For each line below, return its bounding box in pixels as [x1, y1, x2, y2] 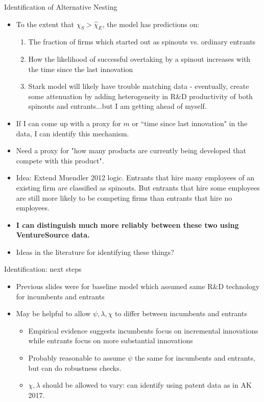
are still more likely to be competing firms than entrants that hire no [16, 192, 232, 203]
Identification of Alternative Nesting [4, 2, 117, 12]
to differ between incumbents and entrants [115, 308, 247, 319]
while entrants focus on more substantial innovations [28, 335, 193, 346]
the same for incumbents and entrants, [134, 352, 255, 363]
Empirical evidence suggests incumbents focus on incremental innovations [28, 325, 258, 336]
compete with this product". [16, 155, 104, 165]
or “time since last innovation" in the [132, 117, 248, 128]
